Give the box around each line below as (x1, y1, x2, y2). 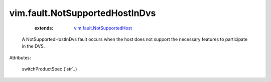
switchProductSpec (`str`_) (22, 66, 77, 72)
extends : (34, 25, 54, 31)
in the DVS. (22, 43, 45, 49)
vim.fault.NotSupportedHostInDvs (9, 7, 156, 18)
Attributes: (9, 54, 31, 60)
